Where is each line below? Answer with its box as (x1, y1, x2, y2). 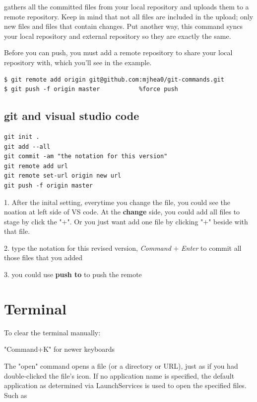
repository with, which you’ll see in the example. (4, 57, 152, 67)
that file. (4, 226, 30, 236)
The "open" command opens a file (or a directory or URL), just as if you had (4, 360, 238, 371)
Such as (4, 390, 27, 400)
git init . (4, 133, 40, 140)
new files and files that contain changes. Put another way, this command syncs (4, 21, 243, 31)
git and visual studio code (4, 108, 139, 123)
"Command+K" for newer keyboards (4, 344, 115, 354)
